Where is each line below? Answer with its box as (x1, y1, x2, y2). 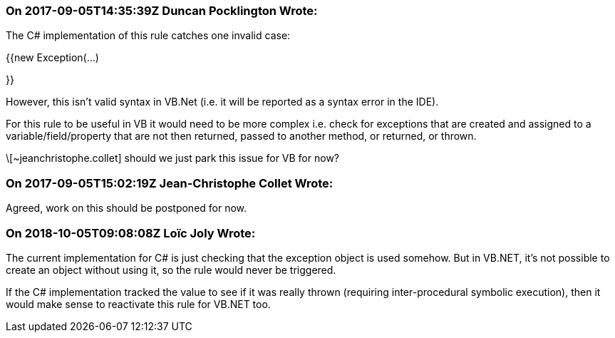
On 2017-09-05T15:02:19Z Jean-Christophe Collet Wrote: (6, 175, 334, 190)
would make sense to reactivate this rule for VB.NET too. (6, 297, 271, 310)
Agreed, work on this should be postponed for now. (6, 202, 247, 215)
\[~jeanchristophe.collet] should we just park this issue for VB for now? (6, 152, 340, 165)
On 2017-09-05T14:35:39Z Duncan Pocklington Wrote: (6, 4, 318, 18)
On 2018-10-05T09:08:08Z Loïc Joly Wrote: (6, 225, 256, 240)
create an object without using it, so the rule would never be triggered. (6, 263, 336, 276)
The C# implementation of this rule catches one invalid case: (6, 29, 291, 42)
